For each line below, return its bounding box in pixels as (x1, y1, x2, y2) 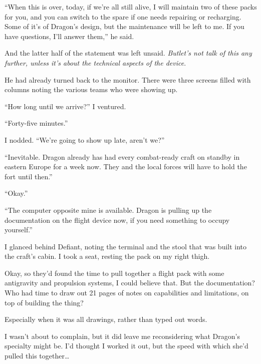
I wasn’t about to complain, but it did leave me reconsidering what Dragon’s (5, 330, 240, 341)
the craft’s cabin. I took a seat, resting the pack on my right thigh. (5, 251, 210, 261)
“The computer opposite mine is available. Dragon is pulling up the (5, 204, 212, 215)
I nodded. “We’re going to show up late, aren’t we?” (5, 134, 165, 145)
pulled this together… (5, 350, 70, 361)
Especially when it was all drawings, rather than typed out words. (5, 314, 207, 324)
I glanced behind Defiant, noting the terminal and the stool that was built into (5, 241, 247, 251)
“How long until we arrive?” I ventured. (5, 101, 126, 111)
